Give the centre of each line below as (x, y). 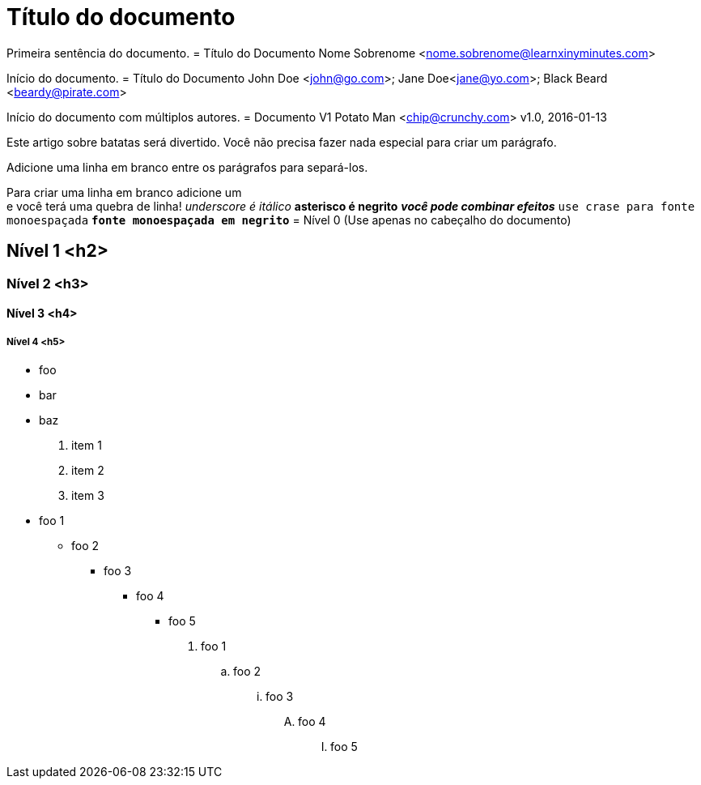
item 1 (87, 445)
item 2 (88, 470)
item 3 (88, 495)
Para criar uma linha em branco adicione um (124, 192)
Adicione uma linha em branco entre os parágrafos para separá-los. (187, 167)
